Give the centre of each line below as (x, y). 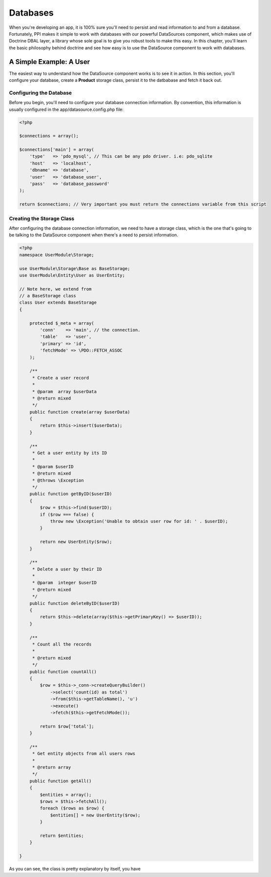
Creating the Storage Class (42, 218)
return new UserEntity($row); (76, 542)
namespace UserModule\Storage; (57, 255)
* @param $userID (53, 467)
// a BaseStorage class (48, 296)
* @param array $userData (64, 391)
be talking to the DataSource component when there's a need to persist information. (94, 235)
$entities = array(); (66, 794)
